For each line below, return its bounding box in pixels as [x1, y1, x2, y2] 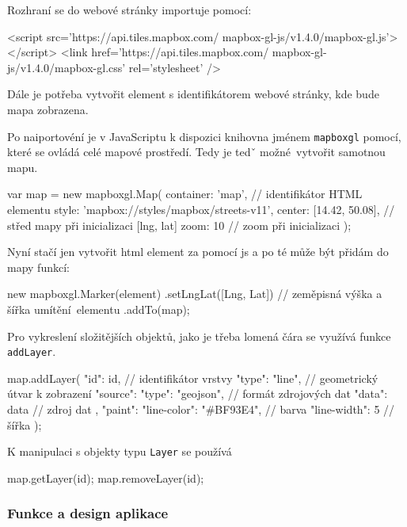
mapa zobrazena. [7, 101, 89, 117]
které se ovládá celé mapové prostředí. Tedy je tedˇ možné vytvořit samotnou [7, 143, 386, 160]
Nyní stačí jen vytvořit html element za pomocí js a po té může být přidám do [7, 243, 389, 260]
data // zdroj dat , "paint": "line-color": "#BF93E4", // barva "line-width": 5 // [7, 401, 395, 417]
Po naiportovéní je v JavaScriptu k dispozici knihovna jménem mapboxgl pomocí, [7, 128, 401, 144]
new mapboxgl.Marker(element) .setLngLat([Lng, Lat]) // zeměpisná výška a [7, 285, 382, 302]
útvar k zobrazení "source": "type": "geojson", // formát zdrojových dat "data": [7, 385, 388, 402]
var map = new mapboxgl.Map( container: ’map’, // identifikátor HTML [7, 185, 363, 202]
